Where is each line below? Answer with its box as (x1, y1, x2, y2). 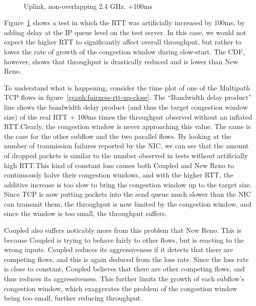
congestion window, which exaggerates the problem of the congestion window (4, 283, 238, 293)
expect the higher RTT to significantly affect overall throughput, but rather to (4, 37, 242, 47)
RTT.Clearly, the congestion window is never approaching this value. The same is (4, 121, 251, 131)
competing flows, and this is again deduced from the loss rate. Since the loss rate (4, 254, 249, 264)
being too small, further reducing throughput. (4, 293, 142, 303)
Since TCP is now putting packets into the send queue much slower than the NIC (4, 189, 251, 199)
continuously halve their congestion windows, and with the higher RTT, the (4, 170, 233, 180)
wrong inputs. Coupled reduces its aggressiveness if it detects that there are (4, 244, 233, 255)
